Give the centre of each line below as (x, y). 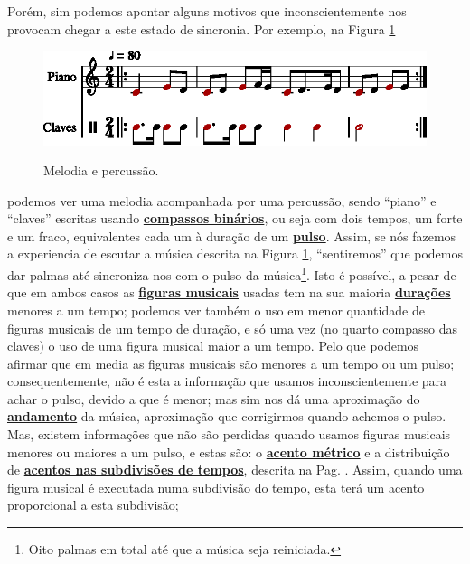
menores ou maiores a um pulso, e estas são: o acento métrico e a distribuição (229, 451)
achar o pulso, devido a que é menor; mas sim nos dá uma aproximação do (214, 398)
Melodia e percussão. (101, 170)
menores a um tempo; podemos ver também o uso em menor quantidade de (216, 310)
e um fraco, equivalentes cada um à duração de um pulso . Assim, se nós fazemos (232, 235)
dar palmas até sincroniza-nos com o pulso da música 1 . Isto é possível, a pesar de (232, 273)
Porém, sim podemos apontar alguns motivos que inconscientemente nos (207, 11)
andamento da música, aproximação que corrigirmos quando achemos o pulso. (227, 416)
